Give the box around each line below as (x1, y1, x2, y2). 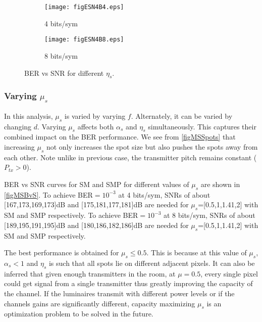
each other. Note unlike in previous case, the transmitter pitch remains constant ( (4, 152, 257, 162)
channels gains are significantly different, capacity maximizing (4, 298, 195, 308)
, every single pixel (200, 268, 258, 279)
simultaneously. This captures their (148, 121, 256, 131)
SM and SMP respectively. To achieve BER (4, 210, 138, 220)
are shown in (200, 179, 240, 190)
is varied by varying (64, 110, 126, 121)
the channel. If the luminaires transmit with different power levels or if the (4, 288, 235, 298)
